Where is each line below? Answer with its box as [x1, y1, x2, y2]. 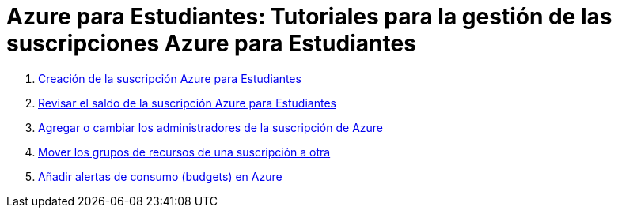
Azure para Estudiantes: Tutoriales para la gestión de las [6, 3, 612, 30]
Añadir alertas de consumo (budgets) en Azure [38, 169, 282, 183]
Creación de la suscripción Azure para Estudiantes [38, 71, 301, 85]
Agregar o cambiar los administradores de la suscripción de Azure [38, 120, 384, 134]
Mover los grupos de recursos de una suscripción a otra [38, 145, 331, 159]
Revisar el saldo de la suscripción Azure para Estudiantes [38, 96, 336, 110]
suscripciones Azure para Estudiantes [6, 30, 416, 57]
